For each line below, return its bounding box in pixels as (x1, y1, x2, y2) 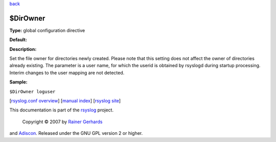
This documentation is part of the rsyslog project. (9, 107, 114, 113)
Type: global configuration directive (9, 27, 85, 33)
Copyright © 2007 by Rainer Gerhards (22, 119, 103, 125)
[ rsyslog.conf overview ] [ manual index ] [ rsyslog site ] (9, 98, 121, 104)
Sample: (9, 79, 28, 85)
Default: (9, 37, 28, 43)
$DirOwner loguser (9, 89, 56, 94)
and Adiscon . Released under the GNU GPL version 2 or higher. (9, 130, 143, 136)
